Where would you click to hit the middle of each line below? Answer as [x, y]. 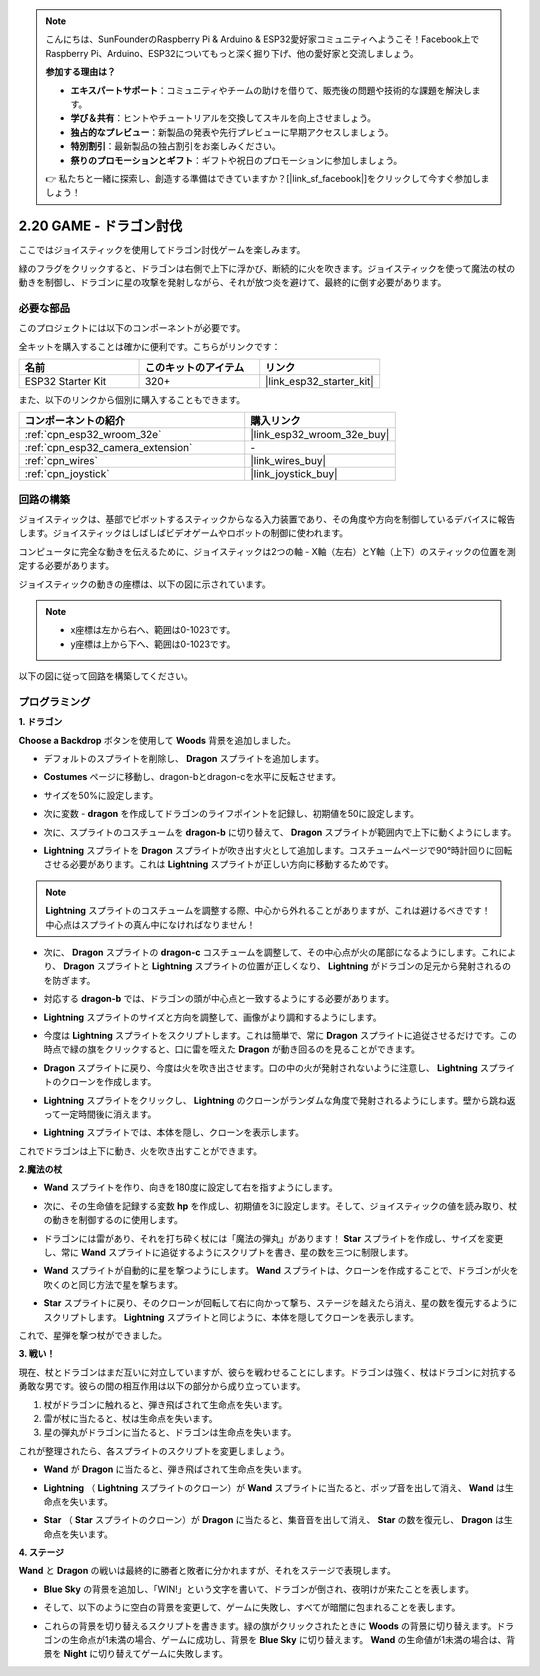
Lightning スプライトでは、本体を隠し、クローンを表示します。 [174, 1132]
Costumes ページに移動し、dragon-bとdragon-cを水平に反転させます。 [192, 777]
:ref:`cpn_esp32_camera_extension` [108, 448]
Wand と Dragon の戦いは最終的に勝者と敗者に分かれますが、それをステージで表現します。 [207, 1571]
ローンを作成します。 [113, 1082]
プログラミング [54, 702]
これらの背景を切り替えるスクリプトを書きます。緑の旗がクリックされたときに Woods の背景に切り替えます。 [270, 1626]
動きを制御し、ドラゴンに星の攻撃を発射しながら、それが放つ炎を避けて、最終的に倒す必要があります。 [232, 282]
